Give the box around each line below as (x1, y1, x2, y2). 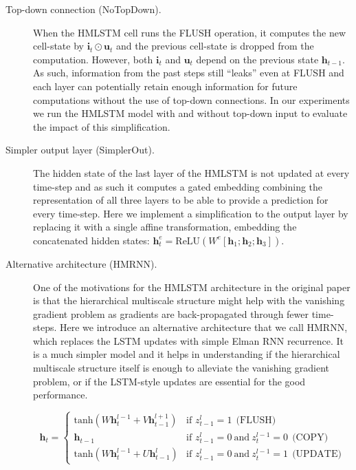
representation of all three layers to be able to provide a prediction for (33, 193, 329, 207)
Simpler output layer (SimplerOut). (5, 142, 155, 157)
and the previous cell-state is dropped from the (115, 39, 314, 53)
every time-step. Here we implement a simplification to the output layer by (33, 206, 348, 220)
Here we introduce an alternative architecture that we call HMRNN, (60, 320, 348, 334)
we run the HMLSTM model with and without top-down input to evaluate (33, 106, 348, 120)
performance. (33, 387, 88, 402)
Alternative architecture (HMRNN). (5, 256, 157, 270)
